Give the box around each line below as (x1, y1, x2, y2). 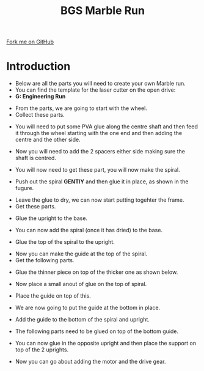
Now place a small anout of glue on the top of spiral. (15, 281, 147, 288)
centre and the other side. (15, 136, 81, 144)
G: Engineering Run (15, 93, 66, 100)
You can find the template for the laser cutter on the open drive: (15, 86, 176, 94)
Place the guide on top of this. (15, 292, 92, 299)
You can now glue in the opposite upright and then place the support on (15, 340, 197, 347)
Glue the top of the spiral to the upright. (15, 238, 115, 246)
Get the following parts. (15, 257, 75, 264)
